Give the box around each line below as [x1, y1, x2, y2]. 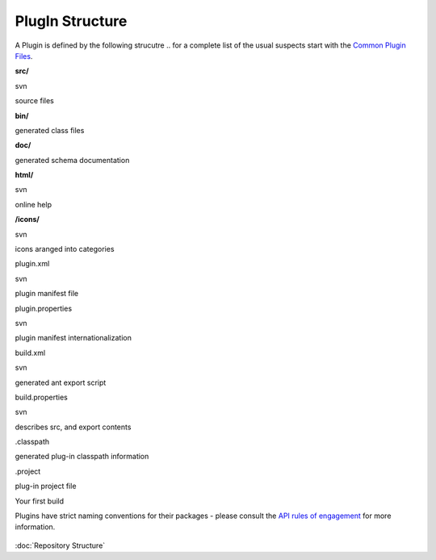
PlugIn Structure [15, 12, 128, 30]
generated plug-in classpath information [15, 452, 149, 462]
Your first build [15, 496, 65, 506]
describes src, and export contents [15, 422, 132, 432]
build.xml [15, 348, 46, 357]
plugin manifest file [15, 289, 79, 299]
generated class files [15, 125, 85, 135]
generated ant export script [15, 378, 107, 387]
